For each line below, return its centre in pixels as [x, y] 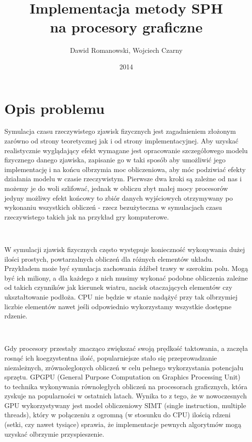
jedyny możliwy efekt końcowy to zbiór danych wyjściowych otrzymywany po [119, 197]
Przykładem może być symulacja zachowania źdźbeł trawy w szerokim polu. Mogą [126, 268]
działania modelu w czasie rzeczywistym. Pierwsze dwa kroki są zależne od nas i [123, 179]
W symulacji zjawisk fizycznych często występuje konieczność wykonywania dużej [125, 249]
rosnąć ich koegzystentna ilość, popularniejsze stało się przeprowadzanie [111, 357]
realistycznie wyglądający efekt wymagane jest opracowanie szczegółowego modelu [126, 150]
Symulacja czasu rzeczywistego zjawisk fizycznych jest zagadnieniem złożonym [120, 131]
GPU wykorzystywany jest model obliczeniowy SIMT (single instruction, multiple [125, 405]
